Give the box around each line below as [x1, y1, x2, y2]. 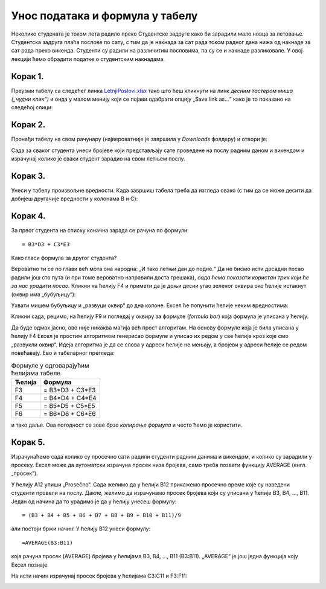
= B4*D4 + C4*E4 [43, 393, 97, 402]
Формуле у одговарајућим [11, 361, 90, 369]
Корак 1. [11, 71, 45, 81]
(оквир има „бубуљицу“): [11, 290, 76, 298]
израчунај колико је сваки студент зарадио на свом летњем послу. [11, 155, 185, 162]
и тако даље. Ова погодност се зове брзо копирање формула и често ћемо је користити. [11, 421, 243, 428]
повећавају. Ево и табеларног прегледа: [11, 349, 115, 356]
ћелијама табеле [11, 369, 60, 377]
